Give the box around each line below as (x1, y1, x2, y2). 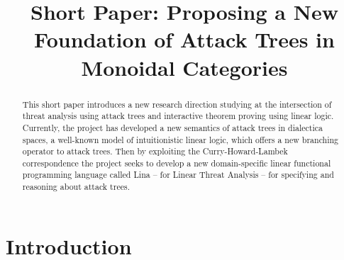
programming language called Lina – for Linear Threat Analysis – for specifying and (22, 169, 334, 181)
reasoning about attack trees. (22, 181, 130, 193)
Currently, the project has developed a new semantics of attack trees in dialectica (22, 121, 323, 133)
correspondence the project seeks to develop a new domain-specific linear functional (22, 157, 331, 169)
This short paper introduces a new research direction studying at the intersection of (22, 98, 332, 110)
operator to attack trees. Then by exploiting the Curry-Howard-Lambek (22, 145, 288, 157)
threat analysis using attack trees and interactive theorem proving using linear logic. (22, 110, 334, 122)
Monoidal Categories (81, 52, 288, 81)
